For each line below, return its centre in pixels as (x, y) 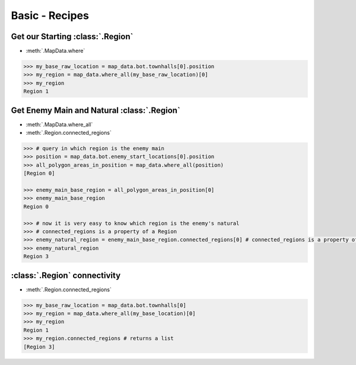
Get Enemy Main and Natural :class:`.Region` (96, 110)
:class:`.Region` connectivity (66, 275)
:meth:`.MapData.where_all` (59, 124)
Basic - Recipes (50, 15)
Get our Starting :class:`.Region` (72, 36)
